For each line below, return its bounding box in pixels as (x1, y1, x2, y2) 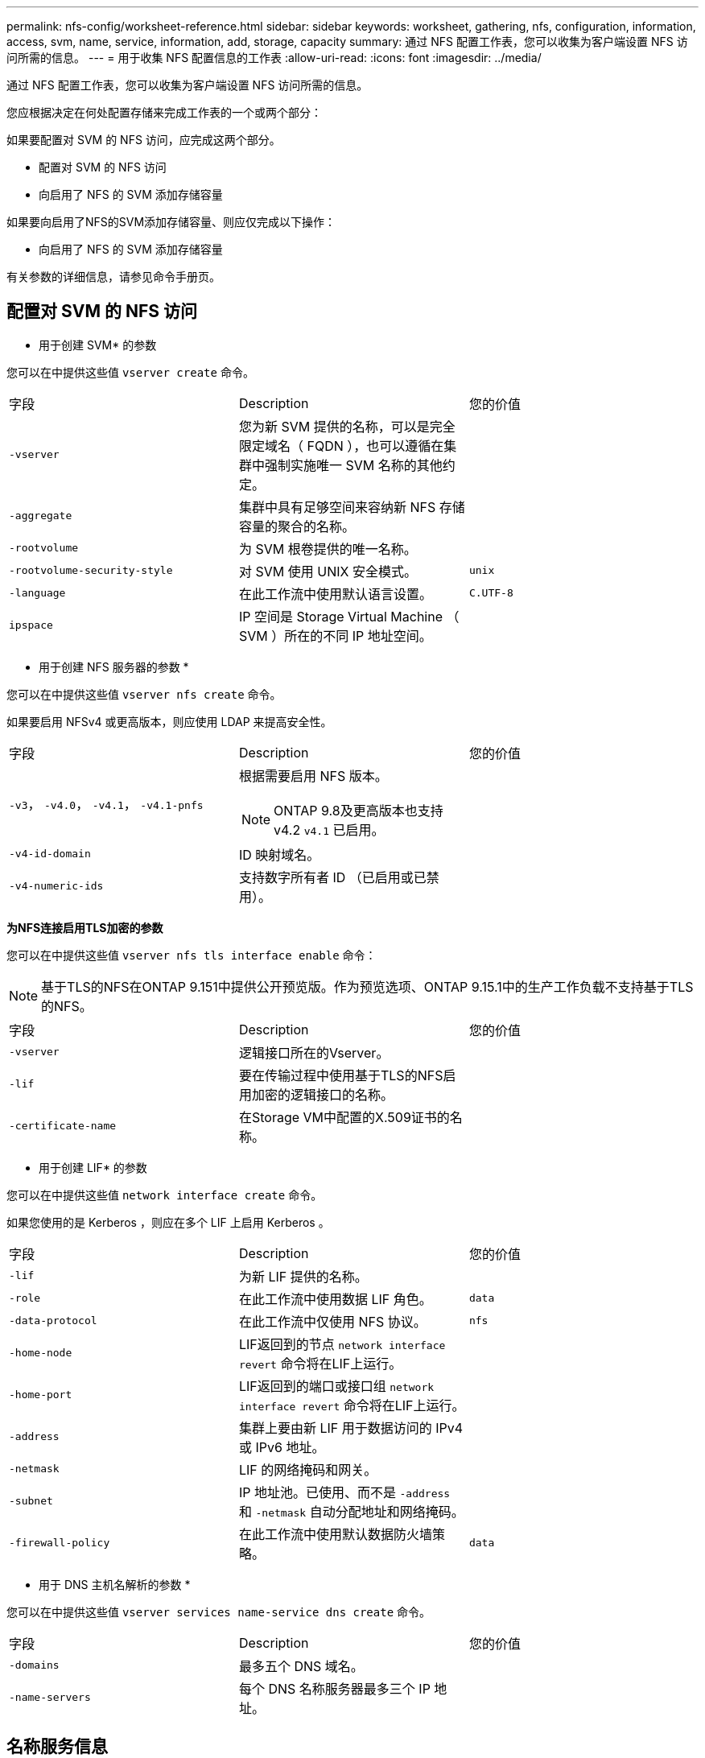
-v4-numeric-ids (9, 880, 104, 893)
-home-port (9, 1389, 72, 1401)
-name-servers (9, 1691, 91, 1704)
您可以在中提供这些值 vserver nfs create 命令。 (6, 687, 282, 701)
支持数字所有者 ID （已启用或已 (238, 869, 427, 885)
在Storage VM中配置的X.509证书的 (238, 1108, 450, 1125)
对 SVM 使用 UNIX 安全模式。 (238, 563, 417, 580)
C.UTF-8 (468, 587, 513, 600)
